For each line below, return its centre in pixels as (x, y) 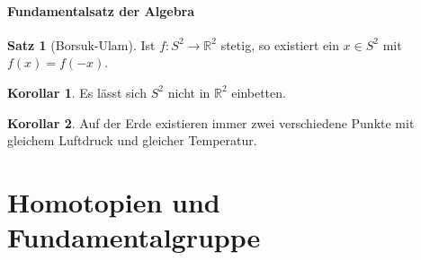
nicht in (189, 92)
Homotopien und (114, 201)
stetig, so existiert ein (280, 44)
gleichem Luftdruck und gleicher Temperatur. (132, 140)
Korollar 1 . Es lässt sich (77, 92)
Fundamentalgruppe (134, 237)
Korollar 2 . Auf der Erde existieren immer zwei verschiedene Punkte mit (211, 122)
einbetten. (259, 92)
